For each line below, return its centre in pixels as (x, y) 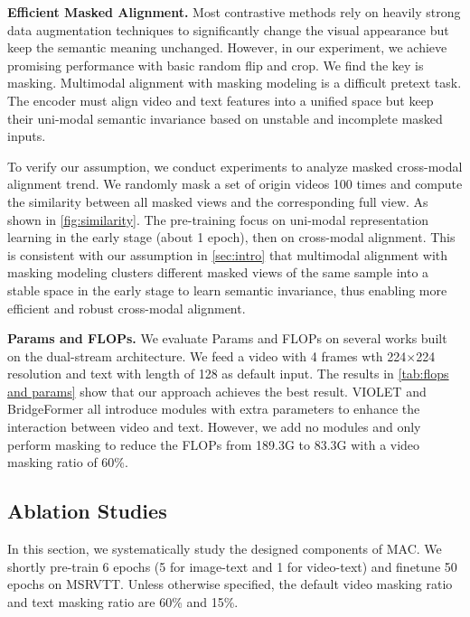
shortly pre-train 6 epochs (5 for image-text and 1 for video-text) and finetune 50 (232, 566)
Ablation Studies (87, 511)
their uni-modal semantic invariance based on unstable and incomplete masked (225, 118)
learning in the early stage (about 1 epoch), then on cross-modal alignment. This (231, 237)
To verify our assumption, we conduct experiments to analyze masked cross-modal (235, 166)
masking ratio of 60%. (68, 462)
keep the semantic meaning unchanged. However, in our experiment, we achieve (227, 47)
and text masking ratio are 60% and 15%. (123, 601)
